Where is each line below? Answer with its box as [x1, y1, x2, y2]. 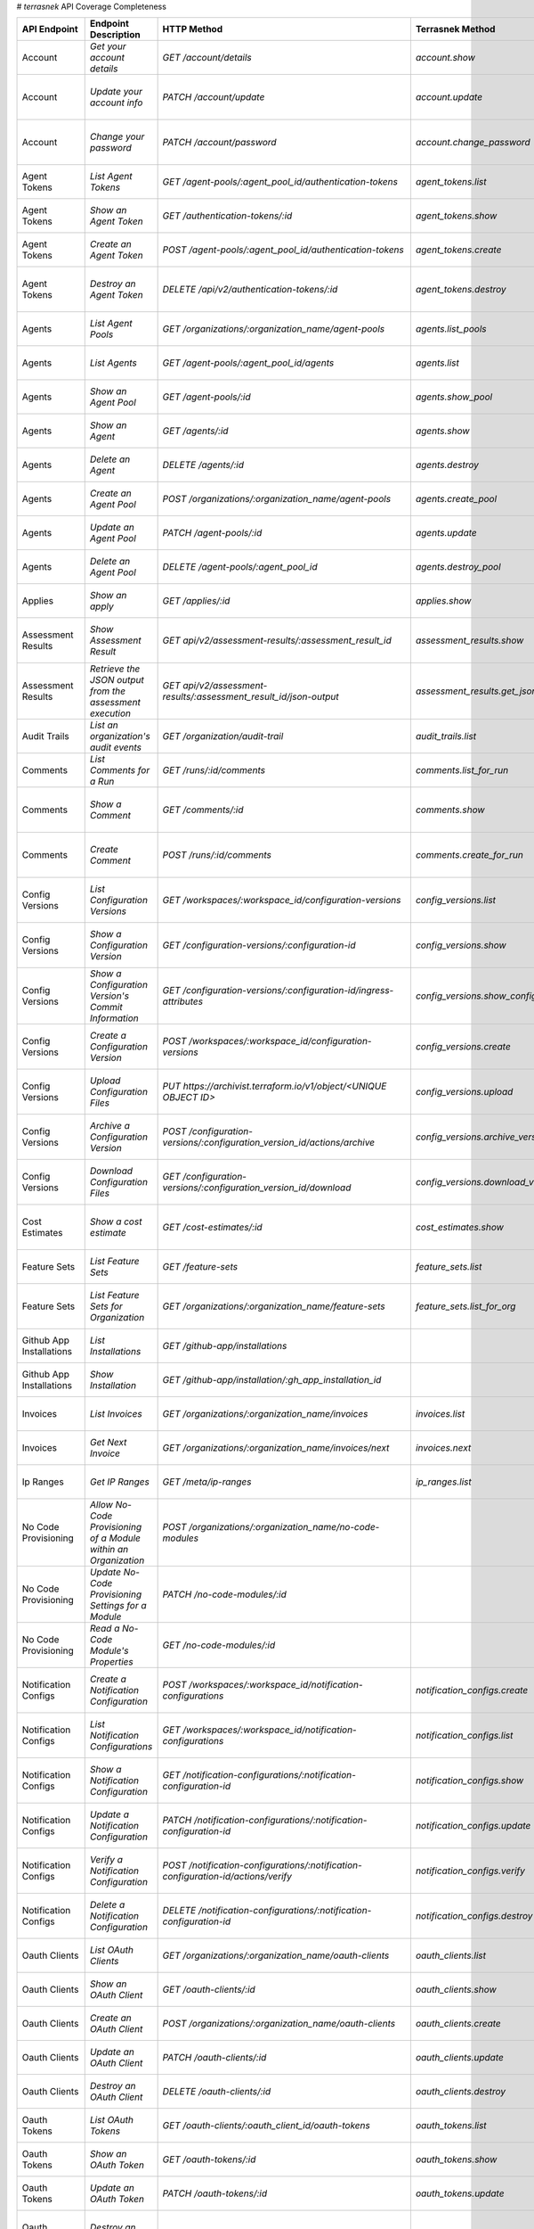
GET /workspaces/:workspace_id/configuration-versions [162, 894, 401, 907]
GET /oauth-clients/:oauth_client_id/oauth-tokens [162, 2119, 371, 2132]
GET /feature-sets [162, 1261, 239, 1273]
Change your [89, 130, 145, 143]
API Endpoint [21, 23, 79, 36]
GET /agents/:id [162, 424, 229, 437]
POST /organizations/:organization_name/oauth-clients [162, 2018, 396, 2030]
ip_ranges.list [415, 1476, 472, 1488]
